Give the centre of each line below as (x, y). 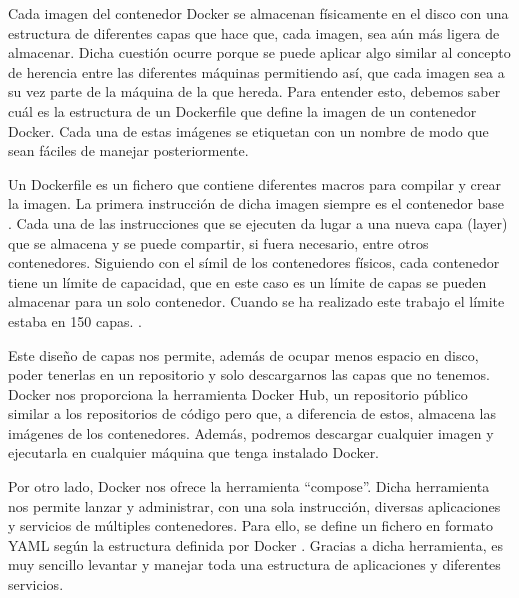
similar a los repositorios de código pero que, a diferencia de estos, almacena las (252, 413)
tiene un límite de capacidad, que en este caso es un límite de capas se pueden (247, 281)
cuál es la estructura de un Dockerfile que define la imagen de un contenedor (242, 110)
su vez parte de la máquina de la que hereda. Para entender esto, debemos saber (254, 91)
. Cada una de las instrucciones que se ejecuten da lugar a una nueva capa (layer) (258, 222)
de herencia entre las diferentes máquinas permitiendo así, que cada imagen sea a (256, 71)
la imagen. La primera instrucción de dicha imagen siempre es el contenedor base (256, 203)
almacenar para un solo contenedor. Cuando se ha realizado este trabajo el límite (256, 301)
